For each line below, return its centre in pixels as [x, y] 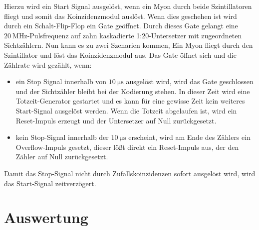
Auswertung [46, 217]
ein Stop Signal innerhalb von [61, 81]
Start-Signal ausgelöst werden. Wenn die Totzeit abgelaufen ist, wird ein [126, 110]
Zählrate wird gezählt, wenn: [48, 64]
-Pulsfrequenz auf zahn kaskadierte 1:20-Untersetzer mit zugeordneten [134, 35]
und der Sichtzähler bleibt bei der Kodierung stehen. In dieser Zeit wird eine [133, 91]
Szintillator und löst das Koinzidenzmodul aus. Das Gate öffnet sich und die [120, 55]
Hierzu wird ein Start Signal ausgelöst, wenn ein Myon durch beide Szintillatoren [128, 6]
